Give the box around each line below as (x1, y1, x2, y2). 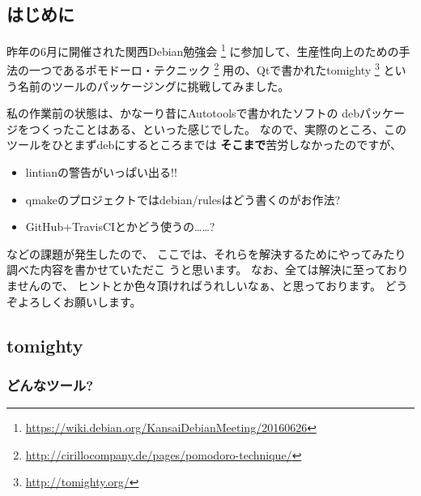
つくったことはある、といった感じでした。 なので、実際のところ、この (28, 120, 407, 137)
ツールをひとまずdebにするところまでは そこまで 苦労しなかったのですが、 (6, 136, 402, 153)
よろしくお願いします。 (17, 293, 142, 310)
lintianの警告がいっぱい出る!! (25, 164, 177, 181)
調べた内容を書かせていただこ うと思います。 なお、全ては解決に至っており (6, 261, 409, 278)
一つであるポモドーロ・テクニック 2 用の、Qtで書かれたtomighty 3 (28, 59, 380, 79)
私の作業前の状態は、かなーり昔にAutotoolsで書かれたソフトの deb (6, 105, 360, 122)
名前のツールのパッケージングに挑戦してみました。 (17, 77, 290, 94)
